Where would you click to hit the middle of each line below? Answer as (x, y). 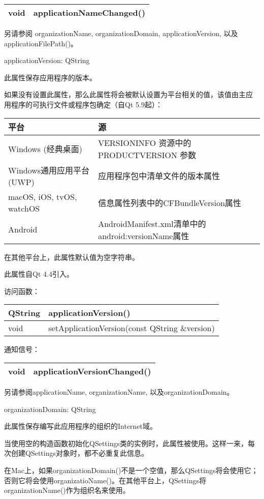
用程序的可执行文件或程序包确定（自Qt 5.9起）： (83, 104)
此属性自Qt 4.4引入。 (39, 274)
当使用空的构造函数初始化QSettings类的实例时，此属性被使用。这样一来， (126, 443)
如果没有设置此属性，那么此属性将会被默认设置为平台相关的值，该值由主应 (128, 94)
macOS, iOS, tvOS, (43, 196)
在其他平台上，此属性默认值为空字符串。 (72, 257)
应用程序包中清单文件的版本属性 (159, 176)
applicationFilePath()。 (41, 43)
